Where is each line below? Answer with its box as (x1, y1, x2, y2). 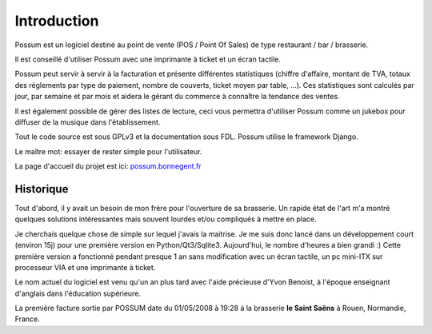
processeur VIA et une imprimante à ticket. (14, 262, 156, 272)
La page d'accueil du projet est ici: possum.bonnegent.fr (14, 161, 202, 171)
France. (14, 314, 40, 324)
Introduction (14, 12, 99, 30)
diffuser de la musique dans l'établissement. (14, 117, 161, 127)
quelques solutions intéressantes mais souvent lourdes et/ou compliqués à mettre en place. (14, 214, 317, 224)
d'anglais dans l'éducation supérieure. (14, 288, 142, 298)
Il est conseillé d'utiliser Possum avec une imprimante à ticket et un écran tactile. (14, 54, 282, 64)
